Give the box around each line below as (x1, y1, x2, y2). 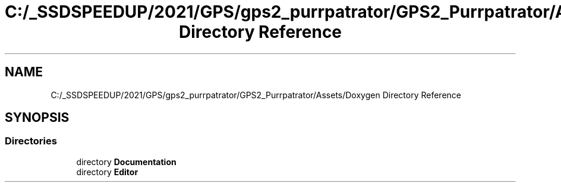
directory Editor (76, 166, 138, 177)
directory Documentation (76, 156, 177, 167)
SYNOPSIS (5, 110, 70, 125)
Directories (5, 135, 57, 147)
